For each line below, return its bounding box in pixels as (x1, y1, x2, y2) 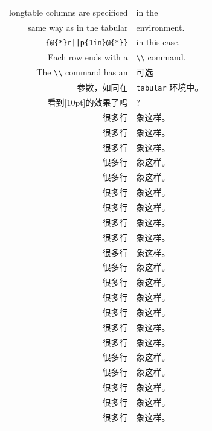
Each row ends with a (48, 51, 128, 63)
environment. (136, 21, 185, 33)
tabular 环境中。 (136, 81, 204, 94)
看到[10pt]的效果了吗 (47, 96, 128, 109)
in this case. (136, 36, 181, 48)
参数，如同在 (77, 81, 128, 94)
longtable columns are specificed (9, 5, 128, 18)
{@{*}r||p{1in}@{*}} (45, 39, 128, 48)
